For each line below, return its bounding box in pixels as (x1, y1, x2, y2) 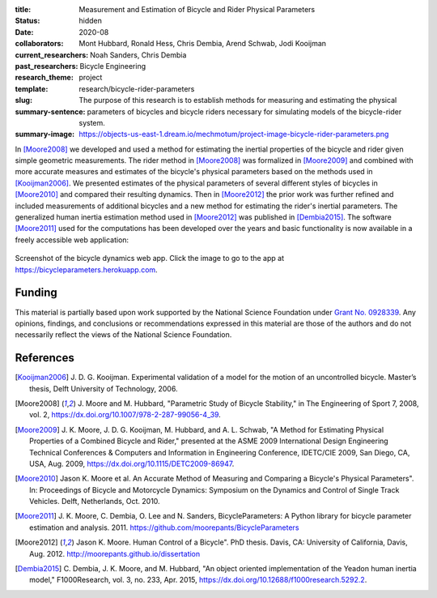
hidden (78, 16, 103, 26)
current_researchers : (15, 49, 89, 60)
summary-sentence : (15, 106, 86, 117)
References (15, 351, 74, 365)
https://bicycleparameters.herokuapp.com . (15, 264, 158, 275)
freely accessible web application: (15, 235, 129, 245)
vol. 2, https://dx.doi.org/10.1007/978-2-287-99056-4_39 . (29, 410, 222, 420)
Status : (15, 16, 40, 26)
